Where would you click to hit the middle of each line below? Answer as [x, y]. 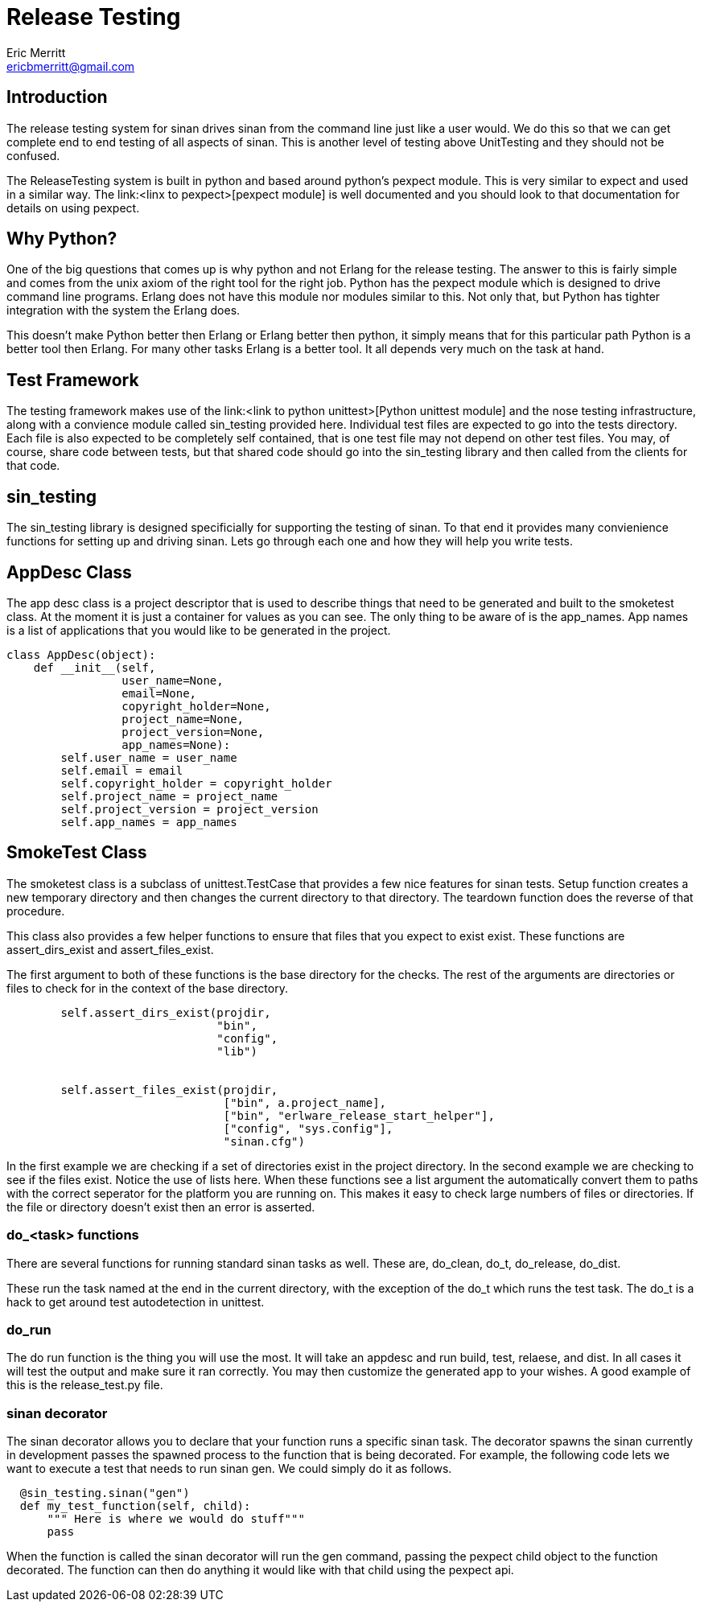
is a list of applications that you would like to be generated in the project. [199, 630]
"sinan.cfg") [264, 1141]
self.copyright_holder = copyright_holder [196, 783]
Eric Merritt [36, 52]
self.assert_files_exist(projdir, [169, 1090]
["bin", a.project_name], [305, 1102]
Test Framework [73, 380]
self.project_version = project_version [189, 809]
